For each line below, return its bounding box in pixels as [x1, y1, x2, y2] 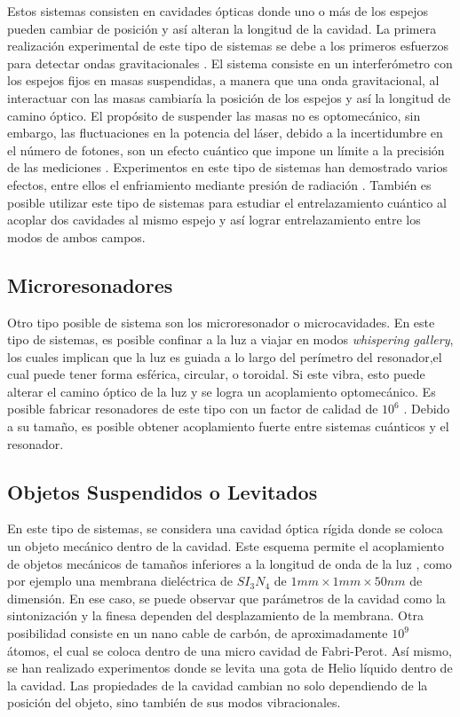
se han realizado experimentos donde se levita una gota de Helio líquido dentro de [7, 658, 453, 677]
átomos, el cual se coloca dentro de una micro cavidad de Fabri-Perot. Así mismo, [7, 641, 452, 659]
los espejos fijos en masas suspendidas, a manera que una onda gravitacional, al [7, 71, 440, 90]
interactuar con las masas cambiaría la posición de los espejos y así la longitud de [7, 88, 451, 106]
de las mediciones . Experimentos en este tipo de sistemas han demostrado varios [7, 158, 448, 177]
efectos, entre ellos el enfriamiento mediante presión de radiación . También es [7, 175, 432, 193]
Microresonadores [7, 271, 173, 298]
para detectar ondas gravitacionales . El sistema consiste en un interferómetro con [7, 53, 453, 72]
